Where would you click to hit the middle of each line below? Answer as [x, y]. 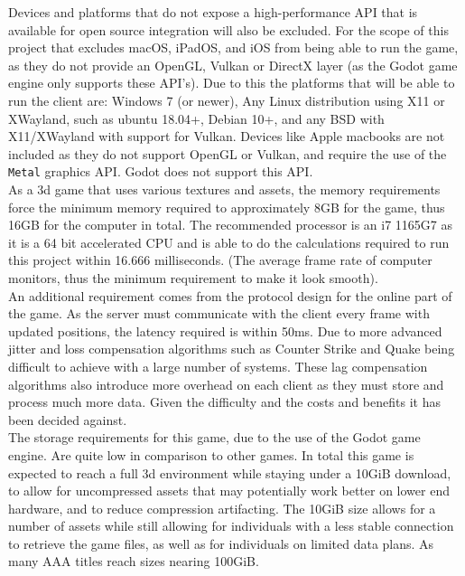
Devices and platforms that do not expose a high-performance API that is [213, 12]
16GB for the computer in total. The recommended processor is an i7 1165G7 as [231, 225]
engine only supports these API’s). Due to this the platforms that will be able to [232, 83]
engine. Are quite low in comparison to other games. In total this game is [211, 454]
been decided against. [68, 419]
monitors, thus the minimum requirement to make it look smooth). [193, 277]
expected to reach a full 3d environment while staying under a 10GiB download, [230, 472]
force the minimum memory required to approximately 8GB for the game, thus [227, 207]
